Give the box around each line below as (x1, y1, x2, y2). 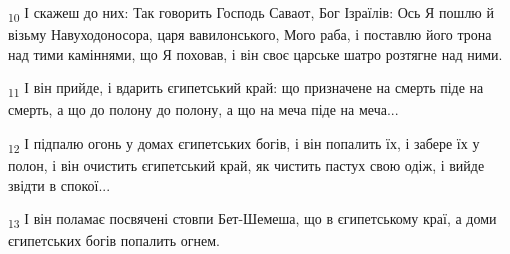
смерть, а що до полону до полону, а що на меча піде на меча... (8, 99, 399, 120)
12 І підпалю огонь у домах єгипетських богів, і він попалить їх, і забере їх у (8, 133, 480, 156)
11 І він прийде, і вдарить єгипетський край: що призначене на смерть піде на (8, 77, 484, 101)
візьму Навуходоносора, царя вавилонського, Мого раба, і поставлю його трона (8, 24, 492, 45)
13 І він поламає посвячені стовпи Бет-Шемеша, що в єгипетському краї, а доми (8, 208, 497, 232)
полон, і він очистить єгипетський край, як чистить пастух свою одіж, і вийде (8, 155, 485, 176)
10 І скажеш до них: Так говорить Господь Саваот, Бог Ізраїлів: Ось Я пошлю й (8, 2, 494, 25)
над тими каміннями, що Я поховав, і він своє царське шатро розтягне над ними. (8, 43, 503, 64)
